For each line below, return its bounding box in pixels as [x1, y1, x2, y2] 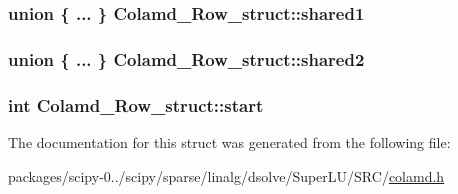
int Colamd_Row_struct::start [8, 92, 264, 117]
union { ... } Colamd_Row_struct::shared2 [8, 46, 365, 71]
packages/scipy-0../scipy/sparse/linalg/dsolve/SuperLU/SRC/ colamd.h [8, 165, 445, 186]
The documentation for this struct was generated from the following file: [8, 131, 451, 152]
